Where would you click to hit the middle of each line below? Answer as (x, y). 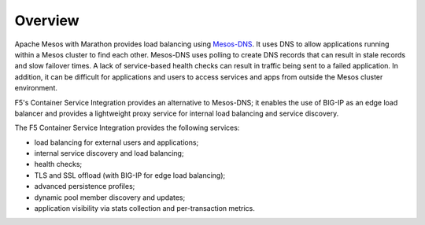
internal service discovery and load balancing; (109, 153)
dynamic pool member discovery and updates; (110, 197)
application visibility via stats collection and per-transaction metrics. (144, 208)
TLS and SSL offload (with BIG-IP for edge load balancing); (130, 175)
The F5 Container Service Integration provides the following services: (127, 128)
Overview (47, 20)
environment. (36, 88)
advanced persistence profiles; (85, 186)
